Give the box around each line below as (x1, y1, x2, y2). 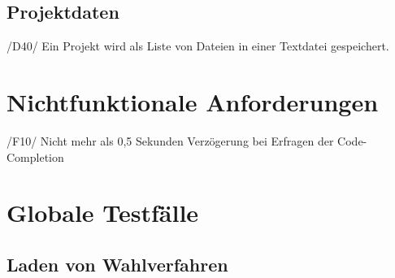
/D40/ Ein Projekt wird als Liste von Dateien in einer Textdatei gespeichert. (7, 37, 389, 54)
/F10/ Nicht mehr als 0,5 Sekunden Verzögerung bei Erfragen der (7, 132, 334, 149)
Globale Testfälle (7, 196, 199, 229)
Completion (7, 148, 64, 165)
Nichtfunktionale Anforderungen (7, 85, 379, 118)
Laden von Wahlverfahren (7, 251, 228, 276)
